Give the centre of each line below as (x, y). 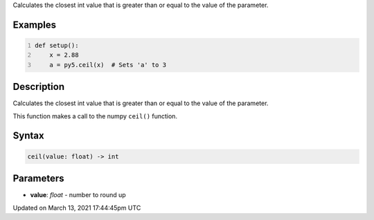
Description (39, 87)
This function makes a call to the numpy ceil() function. (95, 116)
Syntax (28, 136)
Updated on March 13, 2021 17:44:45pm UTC (77, 208)
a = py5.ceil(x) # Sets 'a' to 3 (108, 65)
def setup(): (57, 45)
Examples (35, 25)
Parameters (38, 179)
